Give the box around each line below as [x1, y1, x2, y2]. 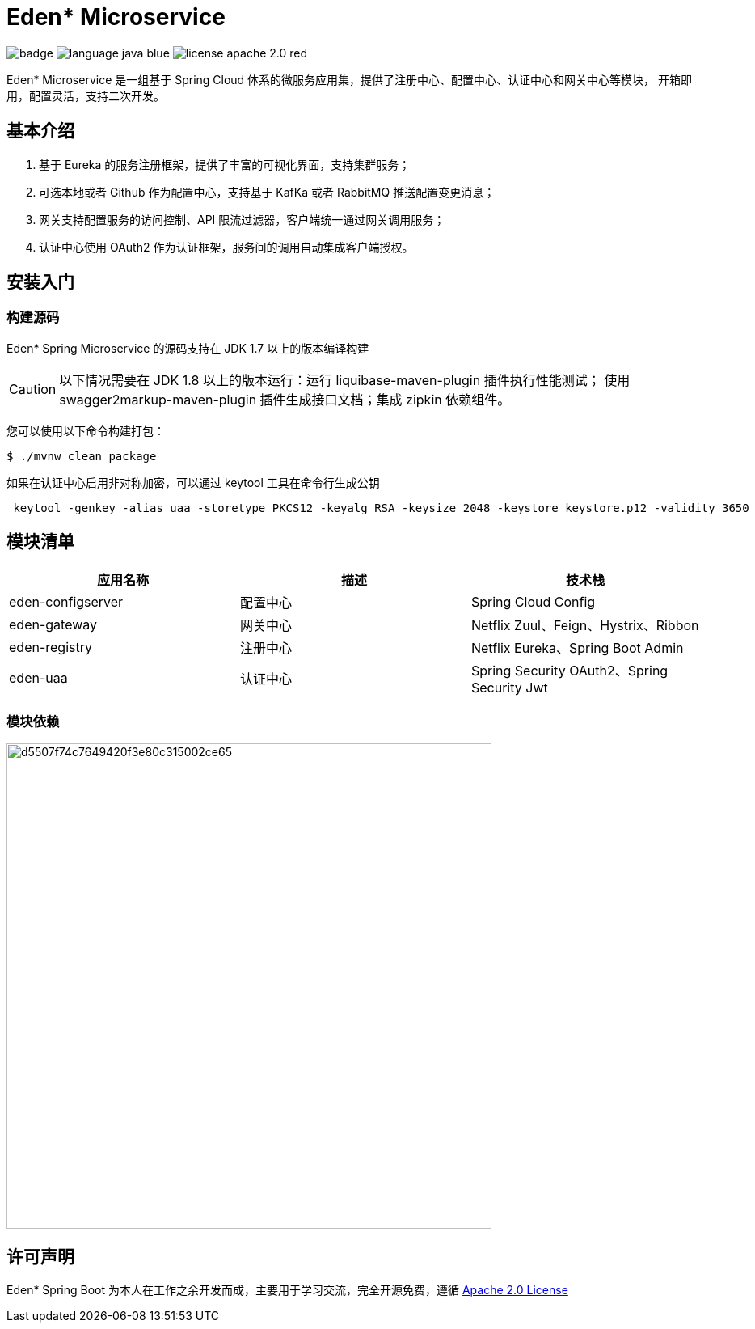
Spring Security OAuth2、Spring [470, 662, 669, 679]
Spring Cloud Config [470, 593, 596, 610]
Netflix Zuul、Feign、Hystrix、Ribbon [470, 616, 699, 633]
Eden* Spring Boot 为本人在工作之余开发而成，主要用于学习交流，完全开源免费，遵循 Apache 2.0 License [6, 1283, 568, 1297]
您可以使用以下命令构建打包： [6, 423, 165, 438]
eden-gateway [9, 616, 98, 633]
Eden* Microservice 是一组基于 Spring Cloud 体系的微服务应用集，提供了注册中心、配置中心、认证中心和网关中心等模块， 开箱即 [6, 72, 693, 87]
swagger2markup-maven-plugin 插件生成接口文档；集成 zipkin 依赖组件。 [59, 391, 511, 408]
